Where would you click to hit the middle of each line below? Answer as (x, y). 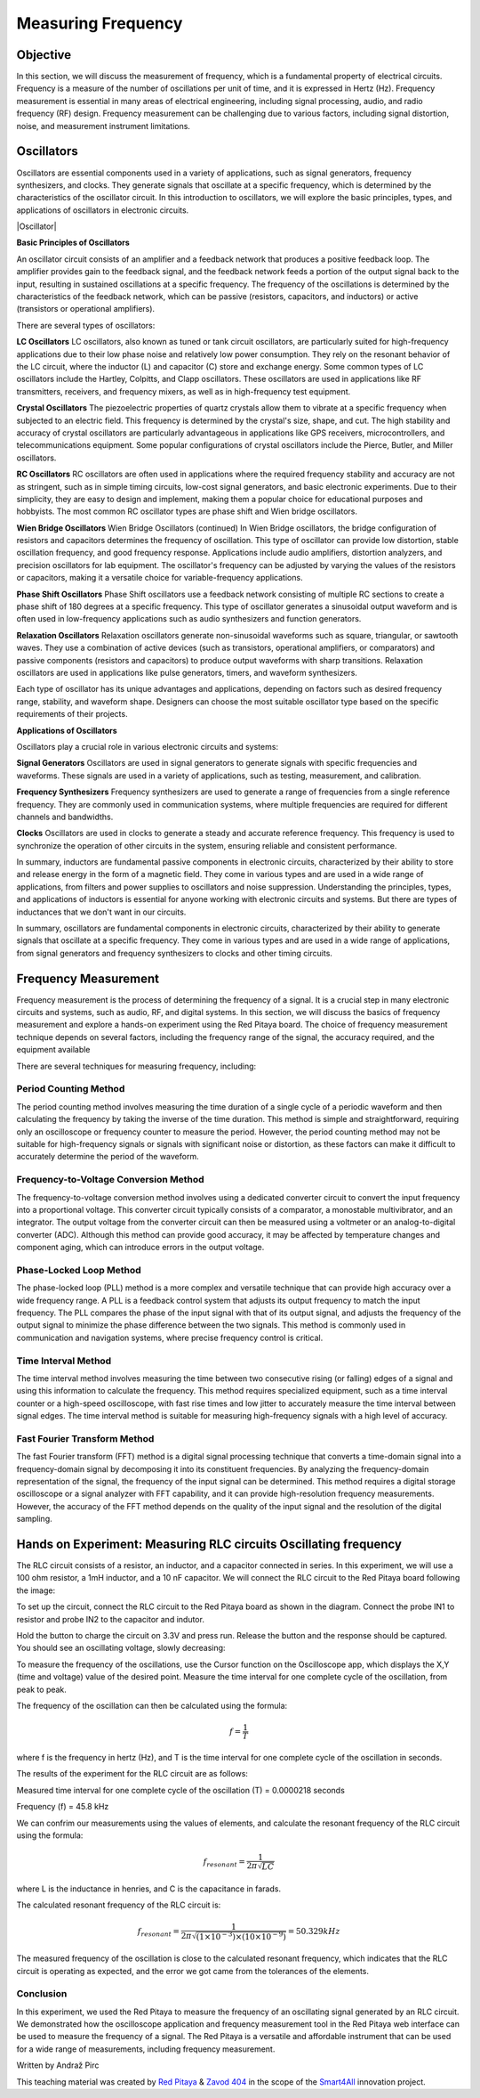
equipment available (53, 1050)
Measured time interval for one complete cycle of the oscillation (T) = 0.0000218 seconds (181, 1790)
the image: (36, 1590)
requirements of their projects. (72, 714)
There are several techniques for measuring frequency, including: (136, 1066)
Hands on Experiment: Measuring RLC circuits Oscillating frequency (209, 1544)
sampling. (34, 1519)
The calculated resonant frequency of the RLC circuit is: (119, 1905)
